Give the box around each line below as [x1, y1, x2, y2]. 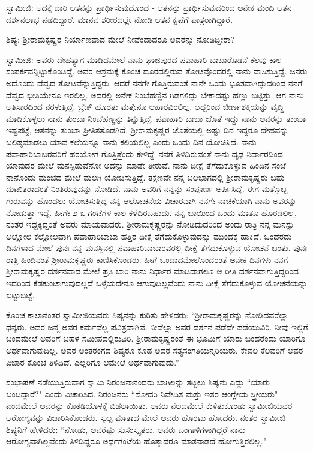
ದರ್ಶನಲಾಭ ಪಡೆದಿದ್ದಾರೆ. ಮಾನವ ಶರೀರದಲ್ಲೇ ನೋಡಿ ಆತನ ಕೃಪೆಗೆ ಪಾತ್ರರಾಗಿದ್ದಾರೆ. [6, 13, 233, 25]
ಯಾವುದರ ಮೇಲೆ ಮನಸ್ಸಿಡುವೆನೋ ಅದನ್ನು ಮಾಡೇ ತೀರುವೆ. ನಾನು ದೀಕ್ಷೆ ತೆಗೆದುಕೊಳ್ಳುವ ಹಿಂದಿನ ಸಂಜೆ [6, 159, 287, 172]
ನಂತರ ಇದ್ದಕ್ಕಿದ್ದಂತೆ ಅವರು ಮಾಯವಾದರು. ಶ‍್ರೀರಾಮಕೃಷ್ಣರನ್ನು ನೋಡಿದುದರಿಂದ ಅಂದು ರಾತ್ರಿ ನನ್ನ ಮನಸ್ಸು [6, 218, 294, 231]
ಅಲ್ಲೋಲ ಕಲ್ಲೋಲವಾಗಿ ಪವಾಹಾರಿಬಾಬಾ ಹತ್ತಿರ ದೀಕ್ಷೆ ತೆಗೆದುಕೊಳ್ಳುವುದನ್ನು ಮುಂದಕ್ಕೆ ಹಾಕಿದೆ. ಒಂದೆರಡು [6, 229, 292, 242]
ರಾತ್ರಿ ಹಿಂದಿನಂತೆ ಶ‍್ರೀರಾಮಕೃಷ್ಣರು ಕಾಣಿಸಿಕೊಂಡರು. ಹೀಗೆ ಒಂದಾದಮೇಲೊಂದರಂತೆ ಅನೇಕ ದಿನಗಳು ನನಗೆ [6, 253, 288, 265]
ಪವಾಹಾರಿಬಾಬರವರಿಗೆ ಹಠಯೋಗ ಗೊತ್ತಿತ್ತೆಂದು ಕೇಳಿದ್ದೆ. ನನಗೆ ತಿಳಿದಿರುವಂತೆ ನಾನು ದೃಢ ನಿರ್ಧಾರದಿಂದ [6, 147, 283, 160]
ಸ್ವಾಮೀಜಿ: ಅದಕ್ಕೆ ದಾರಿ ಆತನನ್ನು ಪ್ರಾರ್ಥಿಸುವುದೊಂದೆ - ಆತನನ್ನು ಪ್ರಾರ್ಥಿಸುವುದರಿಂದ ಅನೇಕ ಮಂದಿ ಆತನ [6, 1, 292, 13]
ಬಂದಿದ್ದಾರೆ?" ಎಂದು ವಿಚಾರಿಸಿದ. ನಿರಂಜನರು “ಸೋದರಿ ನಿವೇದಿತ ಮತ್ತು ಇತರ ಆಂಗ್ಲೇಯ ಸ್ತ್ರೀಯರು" [6, 387, 278, 400]
